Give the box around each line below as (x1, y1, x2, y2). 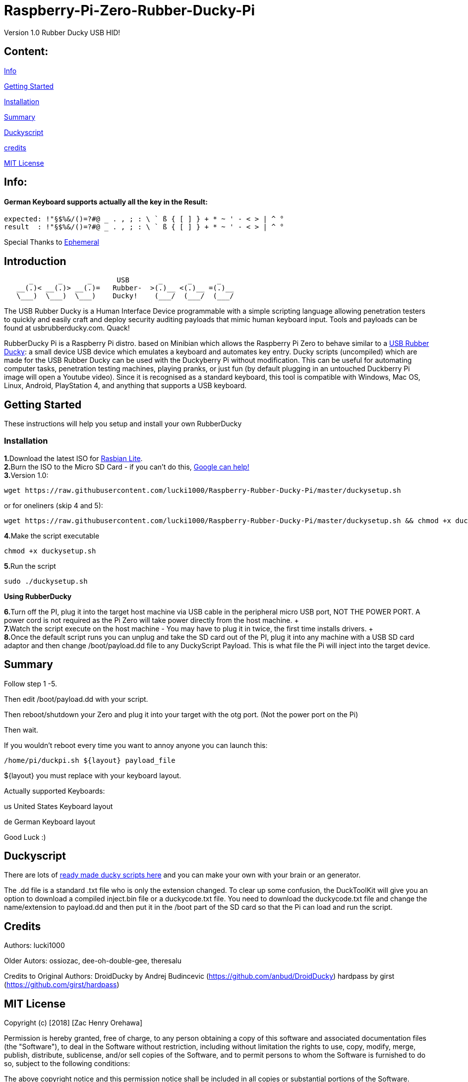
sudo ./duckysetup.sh (4, 577, 88, 585)
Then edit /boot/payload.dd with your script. (4, 694, 148, 703)
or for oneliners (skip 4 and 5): (4, 501, 103, 510)
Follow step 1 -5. (4, 679, 57, 688)
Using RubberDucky (4, 592, 72, 601)
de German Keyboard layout (4, 817, 96, 826)
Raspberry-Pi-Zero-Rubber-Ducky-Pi (4, 2, 255, 19)
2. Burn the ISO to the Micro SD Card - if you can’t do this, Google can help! (4, 462, 249, 471)
